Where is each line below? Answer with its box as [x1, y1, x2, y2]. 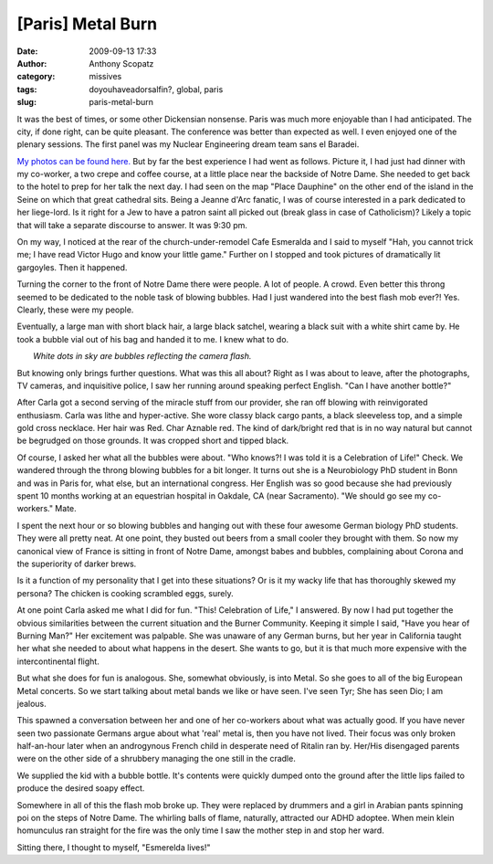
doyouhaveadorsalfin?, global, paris [89, 83, 224, 95]
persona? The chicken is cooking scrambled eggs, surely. [16, 587, 234, 598]
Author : [16, 58, 47, 68]
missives [89, 71, 122, 82]
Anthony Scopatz [89, 58, 154, 68]
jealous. [16, 698, 47, 709]
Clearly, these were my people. [16, 304, 134, 315]
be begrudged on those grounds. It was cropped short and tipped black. [16, 435, 289, 447]
